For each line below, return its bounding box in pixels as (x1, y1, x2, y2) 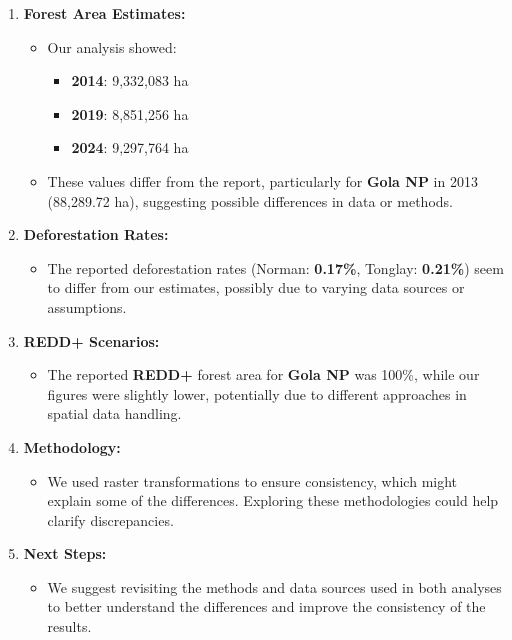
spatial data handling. (47, 403, 182, 424)
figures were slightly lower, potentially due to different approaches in (47, 383, 467, 404)
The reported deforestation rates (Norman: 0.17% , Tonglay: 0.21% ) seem (47, 257, 504, 278)
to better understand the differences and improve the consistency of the (47, 596, 486, 617)
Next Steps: (23, 543, 107, 564)
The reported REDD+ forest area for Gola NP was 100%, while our (47, 364, 480, 385)
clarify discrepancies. (47, 509, 174, 530)
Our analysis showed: (47, 36, 177, 57)
